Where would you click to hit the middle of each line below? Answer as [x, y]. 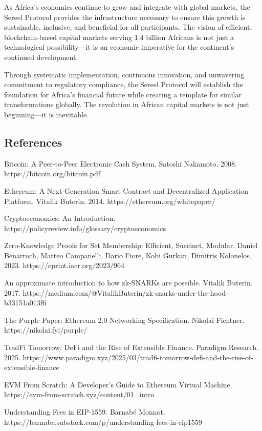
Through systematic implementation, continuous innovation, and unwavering [124, 74]
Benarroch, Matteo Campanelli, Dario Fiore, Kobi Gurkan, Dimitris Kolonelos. [128, 255]
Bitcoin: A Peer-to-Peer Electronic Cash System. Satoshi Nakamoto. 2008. [121, 163]
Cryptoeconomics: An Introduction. [60, 218]
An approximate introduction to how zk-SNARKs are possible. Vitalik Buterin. [128, 283]
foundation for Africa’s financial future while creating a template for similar [123, 94]
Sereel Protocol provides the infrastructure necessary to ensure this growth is [125, 17]
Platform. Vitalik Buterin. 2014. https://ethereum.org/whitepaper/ [110, 201]
